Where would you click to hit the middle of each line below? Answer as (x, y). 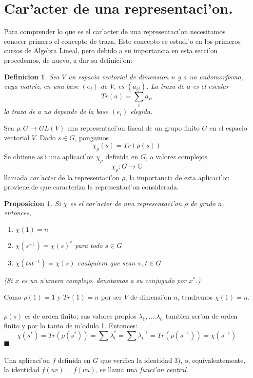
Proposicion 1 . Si (32, 203)
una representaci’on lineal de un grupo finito (133, 128)
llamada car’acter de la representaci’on (62, 177)
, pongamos (92, 137)
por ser (111, 297)
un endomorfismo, (216, 76)
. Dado (46, 137)
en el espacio (228, 128)
